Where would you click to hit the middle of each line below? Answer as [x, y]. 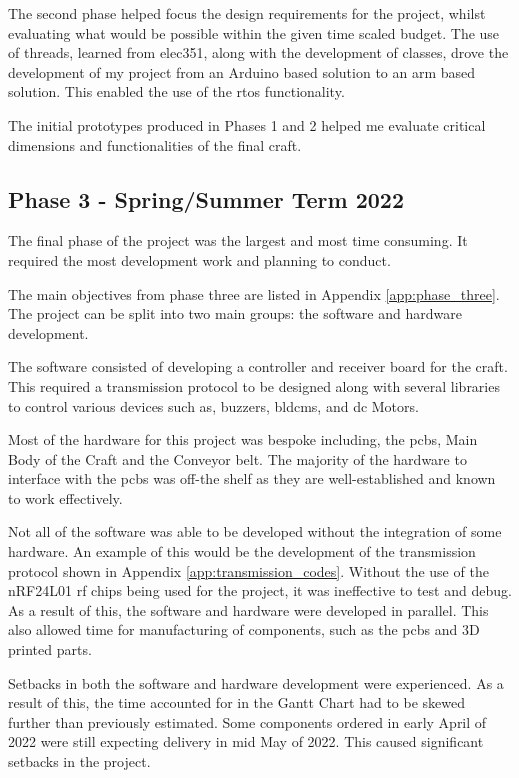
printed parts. [50, 649]
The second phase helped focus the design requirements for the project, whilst [247, 13]
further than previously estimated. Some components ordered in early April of [247, 721]
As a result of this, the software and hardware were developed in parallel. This [248, 609]
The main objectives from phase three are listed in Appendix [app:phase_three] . [254, 293]
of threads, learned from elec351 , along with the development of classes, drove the [258, 52]
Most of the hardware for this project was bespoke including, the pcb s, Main [243, 439]
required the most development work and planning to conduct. [199, 259]
